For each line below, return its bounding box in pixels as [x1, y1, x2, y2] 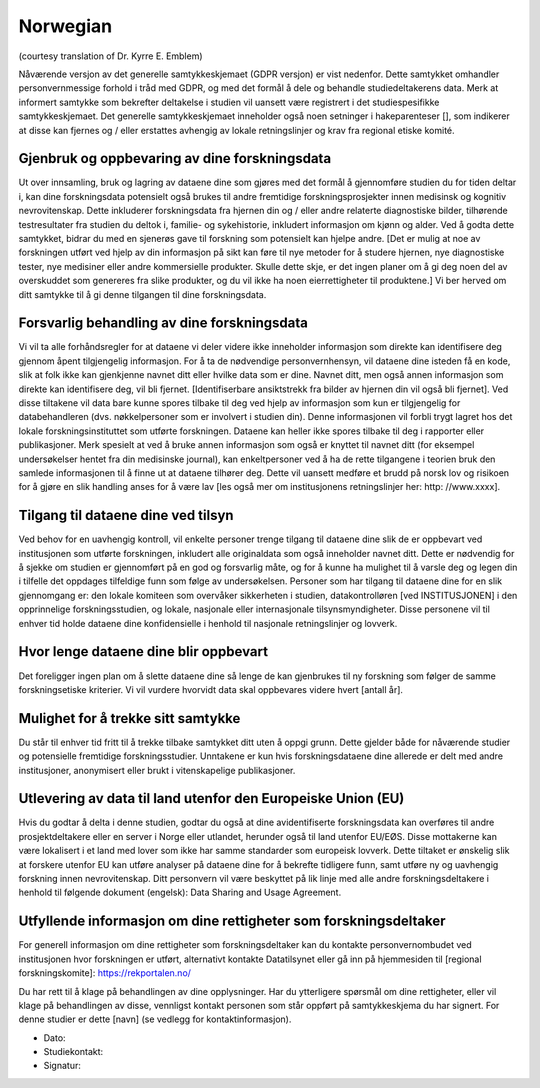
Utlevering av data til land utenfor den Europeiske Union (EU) [18, 790, 405, 807]
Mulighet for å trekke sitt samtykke [18, 710, 241, 727]
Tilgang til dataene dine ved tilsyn [18, 507, 234, 524]
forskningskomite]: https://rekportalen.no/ [18, 967, 192, 979]
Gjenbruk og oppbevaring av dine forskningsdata [18, 150, 332, 167]
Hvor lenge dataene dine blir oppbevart [18, 643, 269, 660]
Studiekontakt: [43, 1046, 104, 1058]
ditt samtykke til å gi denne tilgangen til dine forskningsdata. [18, 288, 267, 300]
